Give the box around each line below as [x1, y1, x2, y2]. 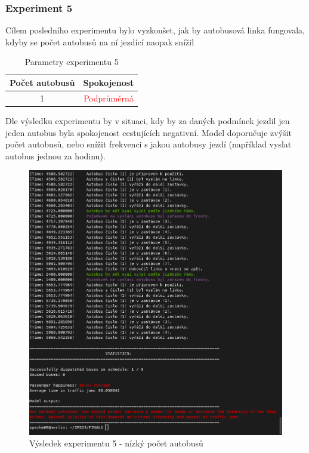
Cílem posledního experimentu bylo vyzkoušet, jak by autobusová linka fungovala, [5, 24, 305, 36]
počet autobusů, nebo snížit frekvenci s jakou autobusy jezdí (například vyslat [5, 138, 292, 150]
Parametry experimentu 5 [24, 56, 119, 68]
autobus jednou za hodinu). [5, 149, 106, 162]
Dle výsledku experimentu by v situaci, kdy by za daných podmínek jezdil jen [5, 114, 290, 127]
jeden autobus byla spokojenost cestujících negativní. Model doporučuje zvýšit [5, 126, 292, 138]
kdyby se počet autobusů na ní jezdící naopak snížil [5, 35, 194, 48]
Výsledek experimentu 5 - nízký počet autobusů [29, 437, 203, 449]
